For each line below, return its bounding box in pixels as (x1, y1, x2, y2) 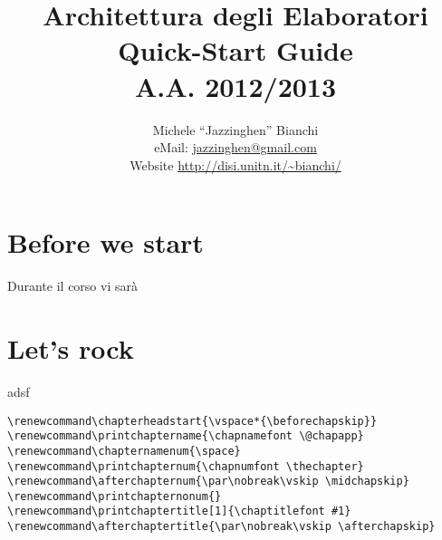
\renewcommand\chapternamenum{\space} (7, 444, 241, 458)
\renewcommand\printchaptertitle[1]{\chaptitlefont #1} (7, 505, 351, 518)
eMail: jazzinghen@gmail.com (154, 138, 317, 157)
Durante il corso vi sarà (7, 276, 138, 295)
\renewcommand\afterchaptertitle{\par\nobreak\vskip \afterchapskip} (7, 520, 436, 534)
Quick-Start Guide (118, 32, 353, 69)
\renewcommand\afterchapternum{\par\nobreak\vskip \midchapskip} (7, 475, 409, 488)
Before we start (7, 224, 204, 261)
